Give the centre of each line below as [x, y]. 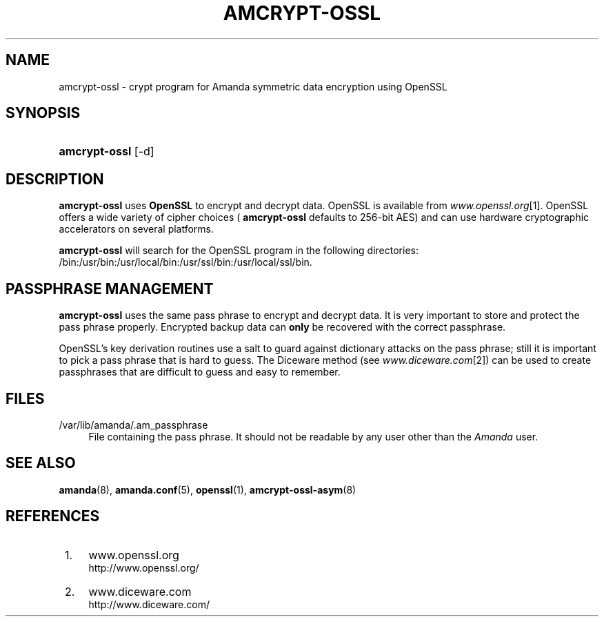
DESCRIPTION [55, 179]
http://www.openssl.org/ [144, 567]
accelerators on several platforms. [137, 229]
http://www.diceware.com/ [149, 604]
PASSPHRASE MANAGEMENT [110, 289]
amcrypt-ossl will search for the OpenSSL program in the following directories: [239, 251]
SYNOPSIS [43, 113]
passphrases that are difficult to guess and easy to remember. [200, 372]
